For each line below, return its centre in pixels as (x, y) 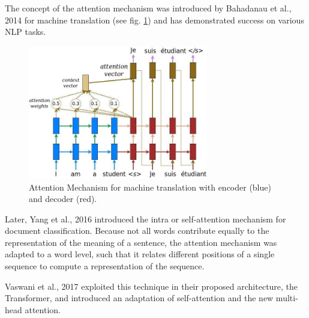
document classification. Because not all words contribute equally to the (137, 231)
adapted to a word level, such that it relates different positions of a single (140, 254)
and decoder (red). (63, 199)
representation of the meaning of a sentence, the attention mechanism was (141, 242)
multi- (287, 298)
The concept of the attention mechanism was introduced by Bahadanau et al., (148, 8)
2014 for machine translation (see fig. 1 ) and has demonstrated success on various (154, 20)
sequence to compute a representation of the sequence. (105, 266)
